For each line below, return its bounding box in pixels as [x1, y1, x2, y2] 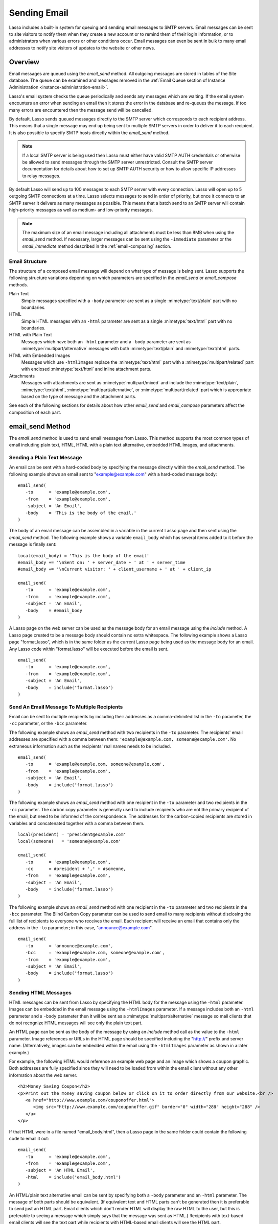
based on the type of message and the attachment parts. [21, 394, 137, 399]
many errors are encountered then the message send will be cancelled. [9, 107, 153, 113]
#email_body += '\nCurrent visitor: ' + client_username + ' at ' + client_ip [18, 566, 211, 572]
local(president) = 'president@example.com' [18, 831, 127, 837]
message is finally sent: [9, 541, 57, 547]
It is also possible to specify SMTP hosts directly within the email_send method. [9, 130, 170, 136]
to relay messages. [22, 173, 61, 179]
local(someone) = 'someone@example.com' [18, 839, 121, 844]
